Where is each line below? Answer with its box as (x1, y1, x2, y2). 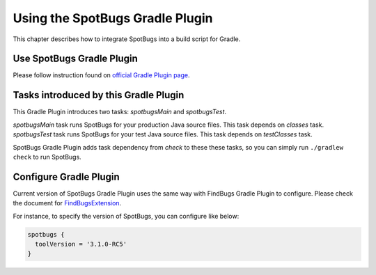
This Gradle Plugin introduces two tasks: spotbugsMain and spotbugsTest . (13, 108, 226, 116)
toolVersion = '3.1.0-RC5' (35, 240, 127, 248)
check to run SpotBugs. (13, 152, 81, 161)
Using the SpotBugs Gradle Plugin (13, 10, 213, 26)
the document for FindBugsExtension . (13, 199, 122, 207)
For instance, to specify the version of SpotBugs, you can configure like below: (13, 212, 240, 220)
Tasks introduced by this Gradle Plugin (13, 89, 185, 101)
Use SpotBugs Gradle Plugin (13, 53, 139, 65)
